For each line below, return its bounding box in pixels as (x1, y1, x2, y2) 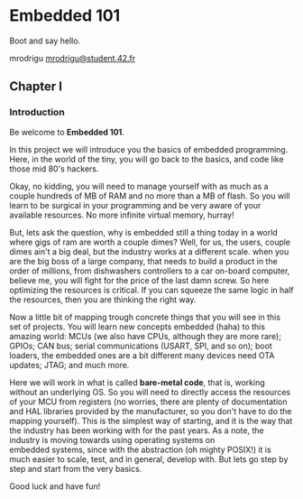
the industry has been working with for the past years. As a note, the (9, 425, 264, 436)
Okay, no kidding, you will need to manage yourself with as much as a (9, 180, 269, 191)
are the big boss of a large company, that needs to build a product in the (9, 255, 278, 266)
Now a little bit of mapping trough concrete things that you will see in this (9, 311, 281, 322)
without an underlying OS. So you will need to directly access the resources (9, 386, 291, 397)
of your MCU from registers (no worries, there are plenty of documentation (9, 396, 288, 407)
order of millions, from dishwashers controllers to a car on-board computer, (9, 265, 290, 276)
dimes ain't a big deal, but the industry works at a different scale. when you (9, 245, 289, 257)
